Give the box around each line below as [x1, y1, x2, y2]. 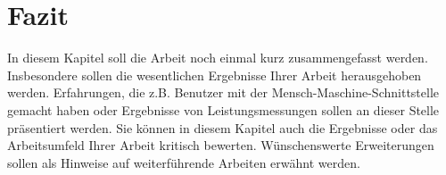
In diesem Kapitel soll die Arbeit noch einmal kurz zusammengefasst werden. [7, 48, 428, 67]
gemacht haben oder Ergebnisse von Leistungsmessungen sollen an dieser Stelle [7, 100, 440, 119]
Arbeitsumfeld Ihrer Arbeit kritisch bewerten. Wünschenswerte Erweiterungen [7, 136, 434, 154]
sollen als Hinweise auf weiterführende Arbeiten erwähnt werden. [7, 153, 360, 171]
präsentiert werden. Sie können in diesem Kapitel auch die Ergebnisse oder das [7, 118, 438, 137]
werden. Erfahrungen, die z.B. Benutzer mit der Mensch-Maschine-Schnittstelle [7, 83, 440, 102]
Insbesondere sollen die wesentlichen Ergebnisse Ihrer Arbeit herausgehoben [7, 65, 422, 84]
